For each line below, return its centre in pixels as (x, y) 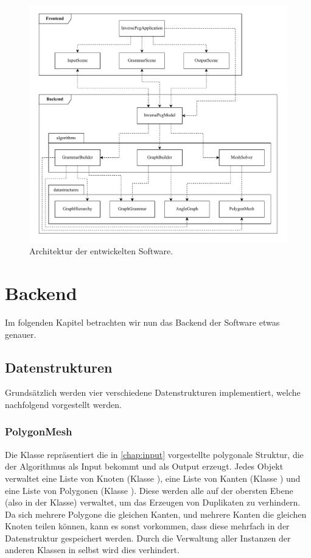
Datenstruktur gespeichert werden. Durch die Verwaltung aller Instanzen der (148, 538)
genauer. (21, 334)
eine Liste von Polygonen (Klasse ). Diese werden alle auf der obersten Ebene (149, 490)
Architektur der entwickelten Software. (101, 251)
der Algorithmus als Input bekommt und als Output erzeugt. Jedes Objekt (144, 466)
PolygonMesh (39, 431)
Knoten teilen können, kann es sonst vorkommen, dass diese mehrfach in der (147, 526)
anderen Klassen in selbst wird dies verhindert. (92, 550)
